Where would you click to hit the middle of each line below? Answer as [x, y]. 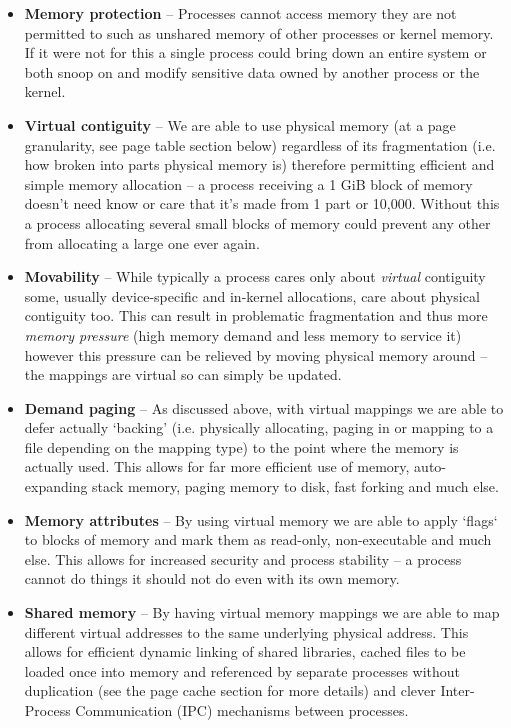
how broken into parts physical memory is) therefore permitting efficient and [259, 164]
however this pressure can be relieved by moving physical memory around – [256, 354]
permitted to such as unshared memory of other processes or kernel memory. [259, 32]
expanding [56, 486]
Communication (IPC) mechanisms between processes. [242, 710]
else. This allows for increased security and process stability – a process [243, 558]
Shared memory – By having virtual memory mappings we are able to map [262, 612]
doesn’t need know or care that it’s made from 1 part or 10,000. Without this [262, 203]
